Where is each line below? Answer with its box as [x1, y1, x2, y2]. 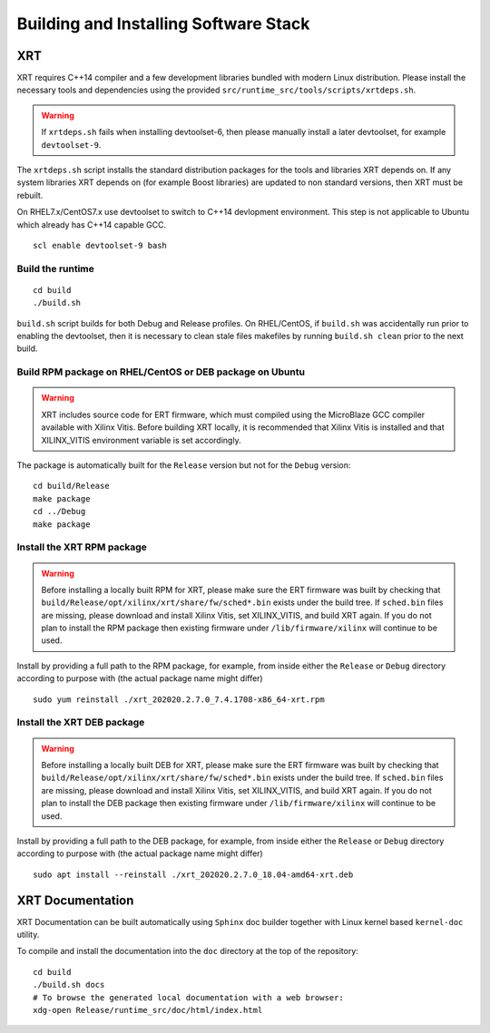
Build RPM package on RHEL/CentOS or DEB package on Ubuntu [16, 365, 306, 378]
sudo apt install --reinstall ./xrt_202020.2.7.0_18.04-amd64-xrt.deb [33, 869, 354, 880]
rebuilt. [16, 190, 44, 200]
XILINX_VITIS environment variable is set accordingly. [41, 434, 241, 445]
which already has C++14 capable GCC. [16, 219, 167, 230]
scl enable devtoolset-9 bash [33, 240, 168, 250]
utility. [16, 930, 40, 940]
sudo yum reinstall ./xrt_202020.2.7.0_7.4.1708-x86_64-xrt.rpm [33, 694, 326, 705]
